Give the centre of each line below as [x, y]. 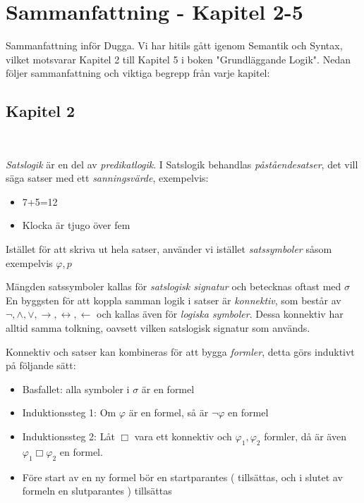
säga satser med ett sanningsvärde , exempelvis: [107, 178]
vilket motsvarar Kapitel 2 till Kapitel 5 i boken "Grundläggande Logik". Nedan [178, 59]
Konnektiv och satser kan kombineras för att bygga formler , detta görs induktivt [180, 351]
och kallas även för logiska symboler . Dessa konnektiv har [220, 314]
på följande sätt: [41, 365]
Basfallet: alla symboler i [76, 389]
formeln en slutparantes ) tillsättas [97, 491]
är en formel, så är [169, 412]
